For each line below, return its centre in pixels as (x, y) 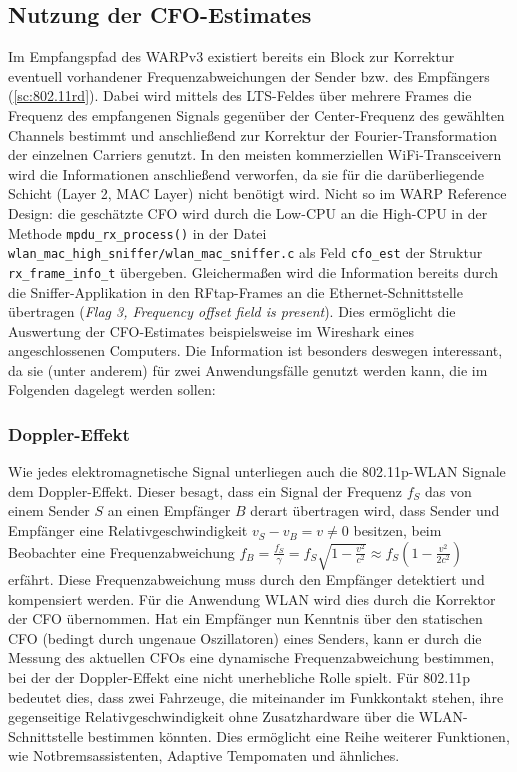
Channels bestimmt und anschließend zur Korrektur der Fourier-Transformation (252, 134)
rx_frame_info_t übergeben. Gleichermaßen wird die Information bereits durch (253, 271)
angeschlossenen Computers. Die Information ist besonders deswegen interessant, (255, 350)
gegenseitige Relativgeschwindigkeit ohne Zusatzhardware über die (211, 716)
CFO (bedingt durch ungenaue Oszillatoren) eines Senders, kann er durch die (245, 637)
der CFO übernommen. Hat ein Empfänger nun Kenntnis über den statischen (245, 618)
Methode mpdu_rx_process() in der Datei (137, 232)
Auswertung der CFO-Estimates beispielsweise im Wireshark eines (211, 330)
